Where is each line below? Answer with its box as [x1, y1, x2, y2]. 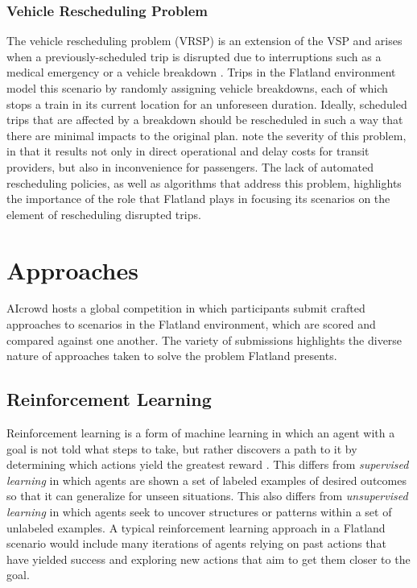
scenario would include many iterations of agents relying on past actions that [6, 535, 386, 552]
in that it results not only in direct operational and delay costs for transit [6, 143, 370, 159]
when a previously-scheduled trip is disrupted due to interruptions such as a [6, 48, 382, 64]
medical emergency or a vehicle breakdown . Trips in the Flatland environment [6, 64, 396, 81]
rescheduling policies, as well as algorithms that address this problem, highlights [6, 174, 402, 191]
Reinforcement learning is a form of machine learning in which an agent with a [6, 424, 395, 441]
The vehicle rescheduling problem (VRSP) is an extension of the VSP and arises [6, 32, 403, 49]
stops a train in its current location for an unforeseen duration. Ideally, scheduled [6, 95, 407, 112]
